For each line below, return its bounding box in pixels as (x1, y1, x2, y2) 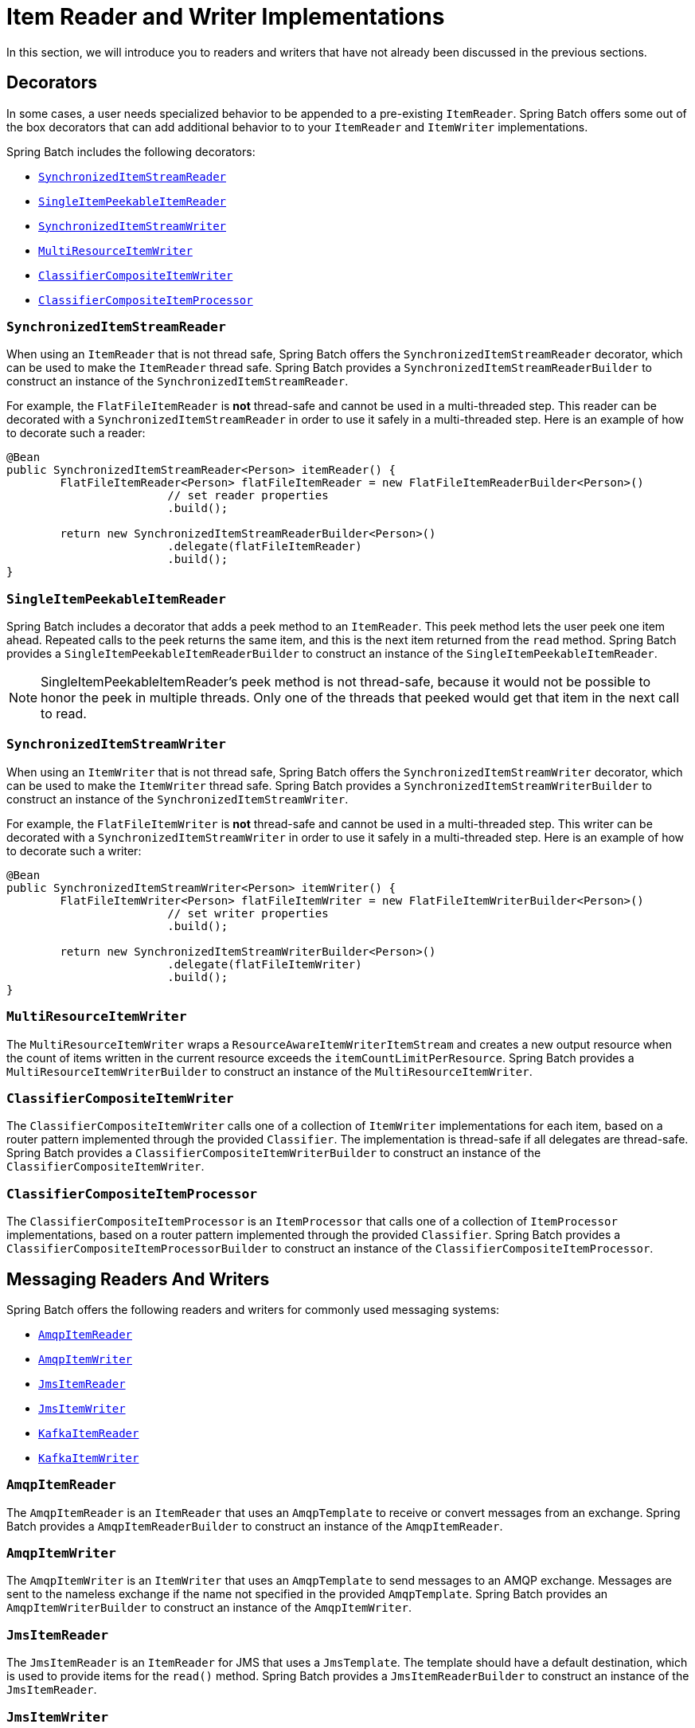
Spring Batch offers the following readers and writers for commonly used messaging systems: (6, 1302, 500, 1316)
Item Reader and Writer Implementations (6, 3, 445, 30)
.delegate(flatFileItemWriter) (167, 957, 362, 971)
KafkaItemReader (38, 1426, 139, 1440)
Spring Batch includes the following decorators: (6, 144, 256, 158)
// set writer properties (167, 906, 329, 920)
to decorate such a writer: (6, 843, 142, 858)
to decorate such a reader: (6, 426, 146, 440)
